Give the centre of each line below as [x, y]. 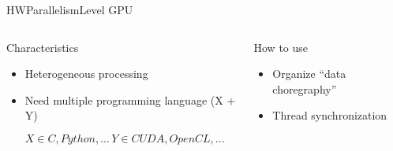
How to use [281, 47]
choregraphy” [305, 88]
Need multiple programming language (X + [130, 99]
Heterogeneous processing [86, 74]
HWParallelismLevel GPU [70, 9]
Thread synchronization [330, 115]
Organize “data [309, 74]
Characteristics [43, 47]
